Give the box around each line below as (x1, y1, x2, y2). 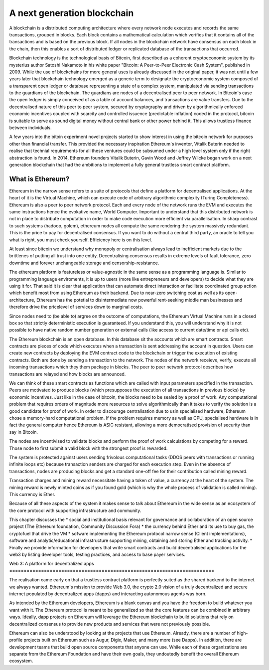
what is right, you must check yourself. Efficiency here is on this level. (9, 237, 152, 243)
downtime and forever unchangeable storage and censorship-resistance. (9, 260, 159, 266)
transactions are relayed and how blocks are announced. (9, 371, 126, 377)
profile (9, 637, 23, 643)
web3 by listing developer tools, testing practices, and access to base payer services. (9, 551, 185, 558)
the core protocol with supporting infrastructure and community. (9, 507, 141, 513)
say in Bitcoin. (9, 429, 38, 435)
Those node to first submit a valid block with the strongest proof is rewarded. (9, 445, 168, 451)
